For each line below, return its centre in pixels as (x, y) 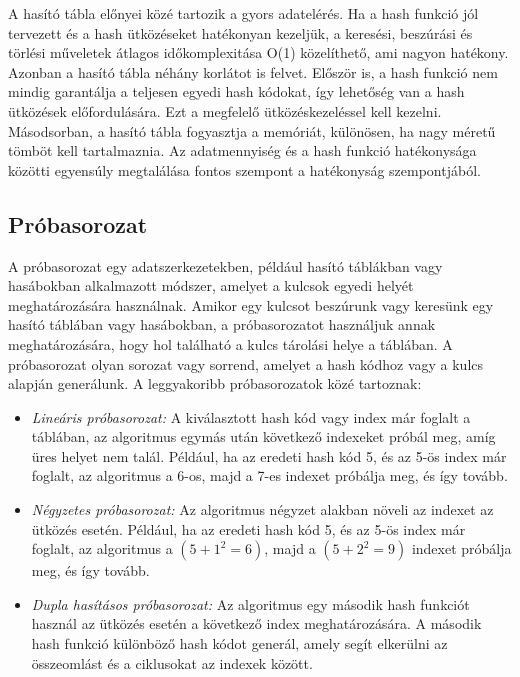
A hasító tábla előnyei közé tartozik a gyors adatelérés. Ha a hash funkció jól (243, 13)
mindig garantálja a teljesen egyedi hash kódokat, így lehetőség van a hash (236, 91)
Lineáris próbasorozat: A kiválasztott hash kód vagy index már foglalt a (251, 416)
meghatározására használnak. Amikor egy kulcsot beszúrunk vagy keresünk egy (251, 304)
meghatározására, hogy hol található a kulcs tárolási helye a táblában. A (230, 343)
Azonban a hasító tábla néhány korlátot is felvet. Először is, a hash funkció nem (253, 71)
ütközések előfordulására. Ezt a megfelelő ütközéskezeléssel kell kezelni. (225, 110)
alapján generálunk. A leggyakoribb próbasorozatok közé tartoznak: (215, 383)
